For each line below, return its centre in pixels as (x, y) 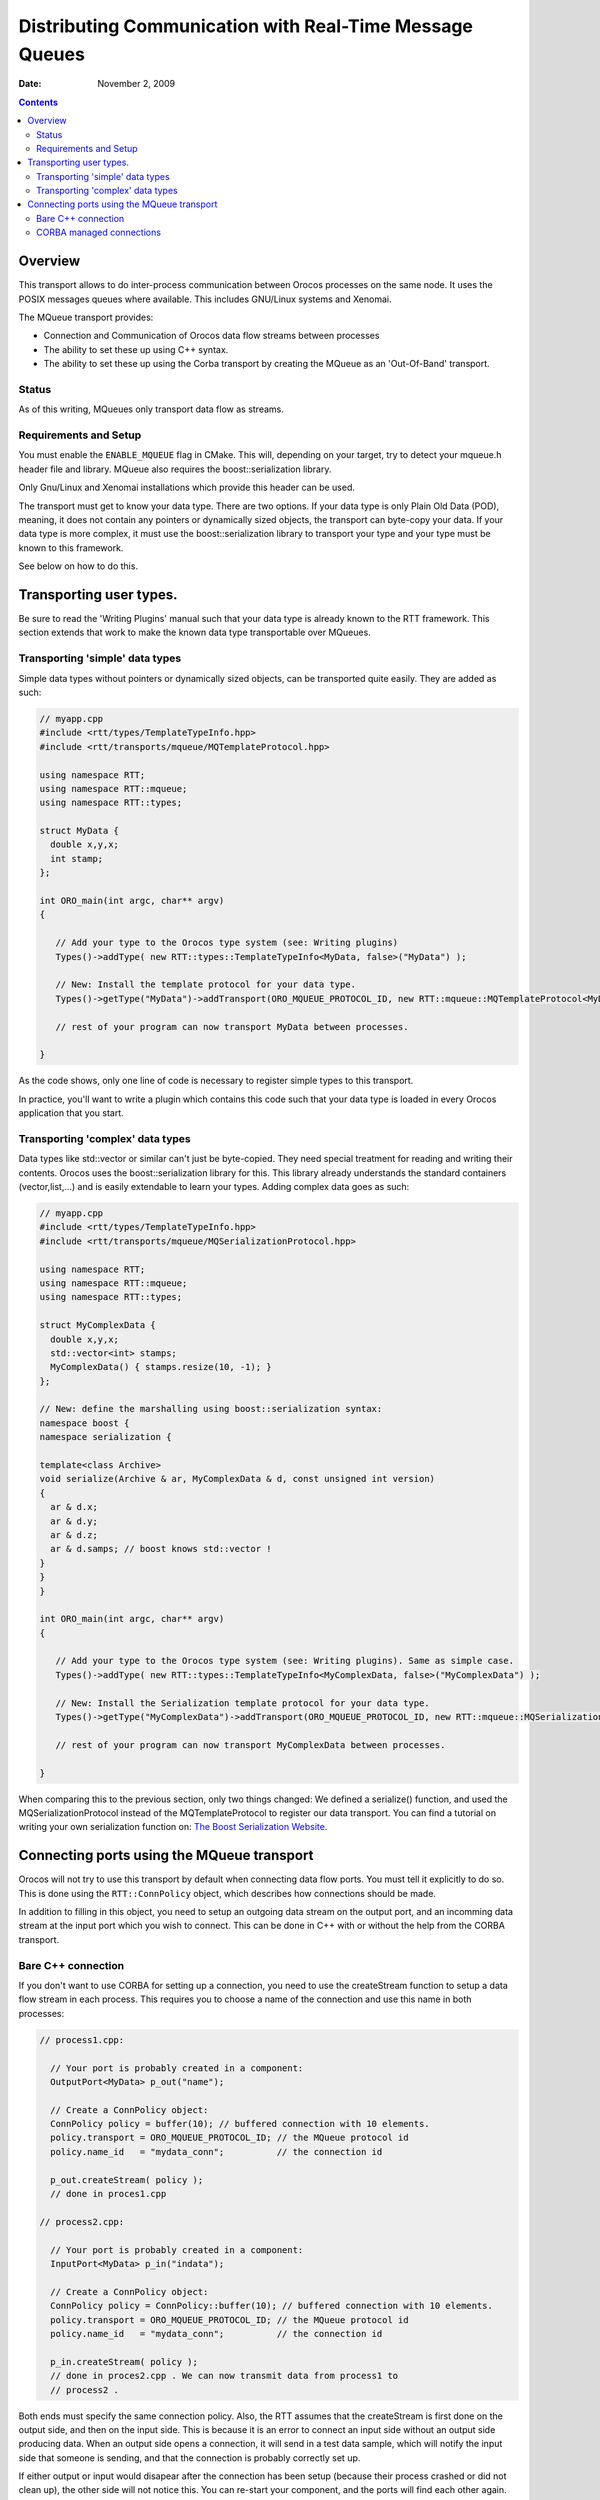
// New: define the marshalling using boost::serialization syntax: (211, 1409)
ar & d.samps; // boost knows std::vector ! (161, 1549)
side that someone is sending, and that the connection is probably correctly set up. (189, 2457)
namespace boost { (84, 1423)
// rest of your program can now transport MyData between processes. (232, 1026)
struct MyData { (79, 831)
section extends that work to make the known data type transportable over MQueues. (195, 632)
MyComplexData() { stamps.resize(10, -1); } (161, 1367)
